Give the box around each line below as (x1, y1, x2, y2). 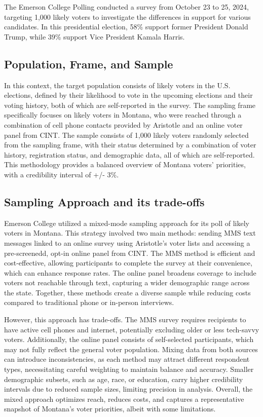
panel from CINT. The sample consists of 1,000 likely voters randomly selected (4, 129, 249, 140)
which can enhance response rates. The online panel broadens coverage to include (4, 267, 256, 278)
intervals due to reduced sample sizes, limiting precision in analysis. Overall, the (4, 384, 253, 394)
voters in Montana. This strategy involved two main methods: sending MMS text (4, 228, 256, 238)
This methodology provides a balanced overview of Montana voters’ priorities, (4, 159, 246, 170)
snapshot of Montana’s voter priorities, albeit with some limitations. (4, 403, 216, 414)
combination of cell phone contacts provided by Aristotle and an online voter (4, 119, 243, 130)
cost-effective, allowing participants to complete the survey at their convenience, (4, 257, 252, 268)
